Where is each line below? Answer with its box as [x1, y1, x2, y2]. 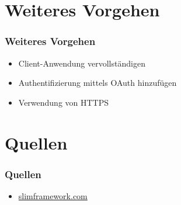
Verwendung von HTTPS [18, 96, 109, 108]
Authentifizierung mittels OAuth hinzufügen [18, 77, 177, 89]
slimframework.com [18, 189, 88, 201]
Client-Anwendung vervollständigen [18, 57, 145, 69]
